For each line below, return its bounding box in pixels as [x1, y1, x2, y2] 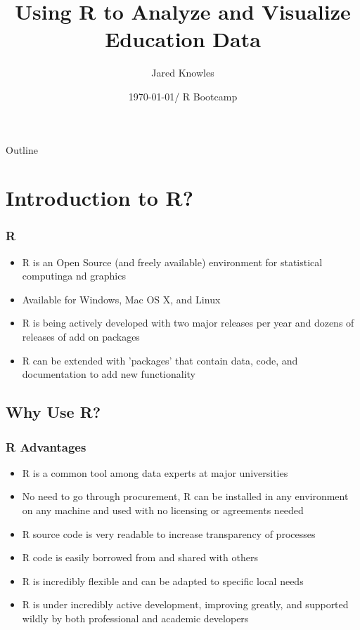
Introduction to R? [6, 183, 193, 212]
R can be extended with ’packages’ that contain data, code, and [22, 353, 298, 367]
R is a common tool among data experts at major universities [22, 465, 288, 480]
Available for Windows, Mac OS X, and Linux [22, 291, 221, 306]
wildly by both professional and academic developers [22, 611, 249, 625]
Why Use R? [6, 401, 101, 423]
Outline [6, 142, 38, 157]
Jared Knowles [151, 65, 214, 80]
